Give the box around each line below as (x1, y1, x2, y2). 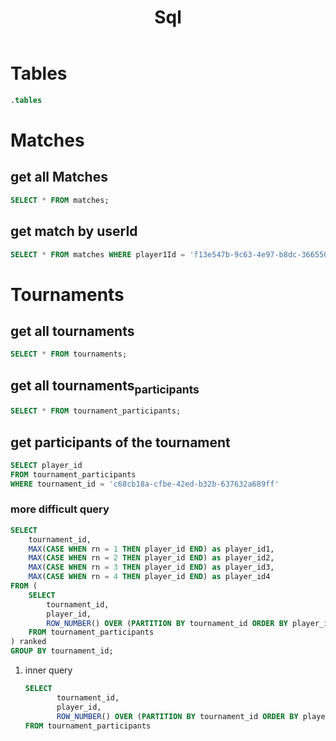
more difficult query (10, 502, 110, 516)
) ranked (10, 637, 47, 647)
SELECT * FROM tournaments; (10, 349, 128, 360)
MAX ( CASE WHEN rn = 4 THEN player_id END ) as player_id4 (28, 572, 271, 582)
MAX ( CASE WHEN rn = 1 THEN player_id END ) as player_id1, (28, 544, 275, 554)
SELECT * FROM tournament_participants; (10, 406, 182, 416)
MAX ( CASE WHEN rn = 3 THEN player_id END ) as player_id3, (28, 562, 275, 573)
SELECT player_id (10, 460, 83, 470)
